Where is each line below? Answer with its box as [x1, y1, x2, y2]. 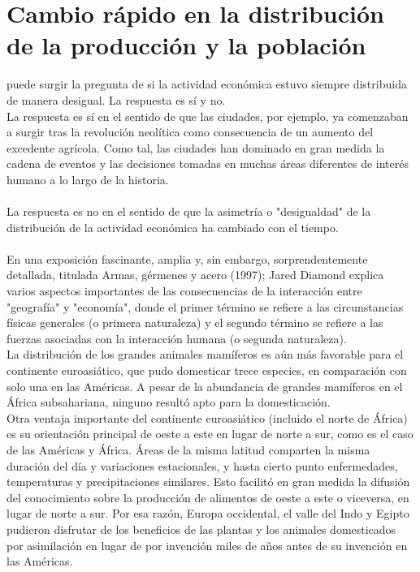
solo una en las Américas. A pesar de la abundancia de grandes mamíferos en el [6, 377, 403, 394]
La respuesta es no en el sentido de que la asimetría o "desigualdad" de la [6, 203, 371, 220]
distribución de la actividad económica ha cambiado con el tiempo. [6, 218, 339, 235]
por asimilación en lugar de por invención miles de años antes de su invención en [6, 536, 408, 553]
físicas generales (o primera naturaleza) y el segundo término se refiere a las [6, 314, 383, 331]
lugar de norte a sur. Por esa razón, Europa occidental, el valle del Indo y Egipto [6, 505, 409, 522]
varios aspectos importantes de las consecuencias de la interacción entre [6, 282, 362, 299]
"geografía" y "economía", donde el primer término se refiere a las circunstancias [6, 298, 404, 315]
